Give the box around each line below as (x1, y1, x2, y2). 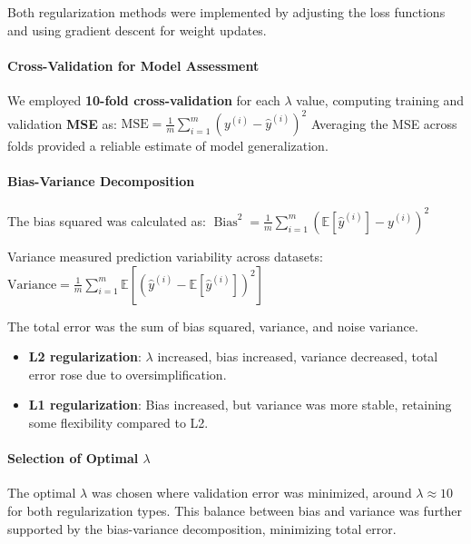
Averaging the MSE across (310, 114, 457, 133)
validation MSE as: (7, 114, 117, 133)
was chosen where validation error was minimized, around (91, 483, 412, 502)
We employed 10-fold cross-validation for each (7, 90, 280, 109)
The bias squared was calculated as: (7, 211, 206, 230)
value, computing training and (296, 90, 465, 109)
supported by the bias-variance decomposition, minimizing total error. (7, 519, 397, 538)
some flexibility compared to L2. (28, 412, 209, 431)
